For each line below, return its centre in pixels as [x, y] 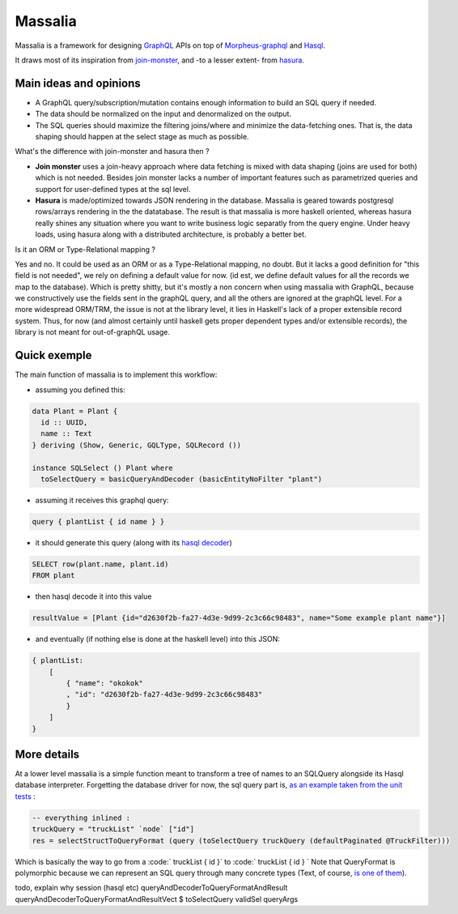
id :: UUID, [64, 422]
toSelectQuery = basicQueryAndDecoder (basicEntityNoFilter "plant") [182, 479]
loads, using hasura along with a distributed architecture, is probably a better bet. [171, 234]
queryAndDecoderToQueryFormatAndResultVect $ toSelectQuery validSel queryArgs [157, 899]
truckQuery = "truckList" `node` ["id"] [113, 829]
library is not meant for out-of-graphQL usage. [92, 332]
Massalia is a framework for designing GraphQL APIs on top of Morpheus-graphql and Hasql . [170, 45]
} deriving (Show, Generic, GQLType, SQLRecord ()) [137, 445]
